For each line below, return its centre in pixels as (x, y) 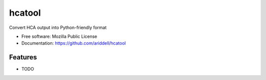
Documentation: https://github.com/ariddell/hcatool (74, 43)
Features (23, 57)
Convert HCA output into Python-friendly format (58, 27)
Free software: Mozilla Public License (59, 36)
